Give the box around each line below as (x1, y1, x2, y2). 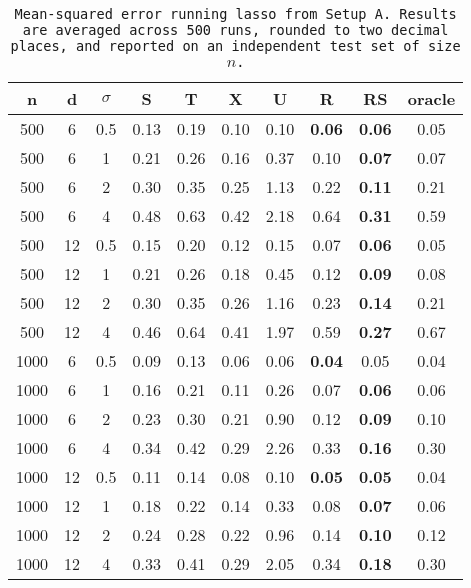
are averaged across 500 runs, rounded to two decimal (22, 22, 449, 38)
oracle (407, 87, 456, 110)
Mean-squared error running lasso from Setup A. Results (14, 6, 457, 22)
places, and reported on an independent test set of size (10, 38, 461, 54)
